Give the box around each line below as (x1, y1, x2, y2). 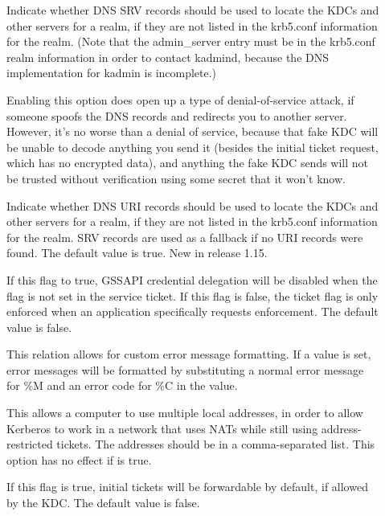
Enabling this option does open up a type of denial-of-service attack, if (6, 91, 354, 108)
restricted (6, 436, 53, 453)
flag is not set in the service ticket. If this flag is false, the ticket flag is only (6, 287, 379, 304)
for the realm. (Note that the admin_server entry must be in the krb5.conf (6, 33, 375, 50)
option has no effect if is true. (6, 451, 152, 468)
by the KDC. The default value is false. (6, 494, 200, 511)
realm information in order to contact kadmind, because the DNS (6, 48, 330, 65)
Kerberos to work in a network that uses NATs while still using (6, 420, 318, 436)
